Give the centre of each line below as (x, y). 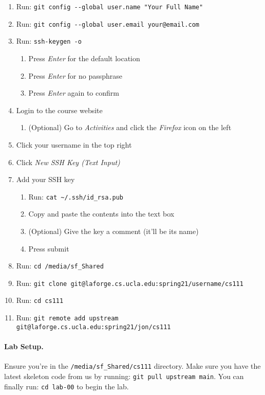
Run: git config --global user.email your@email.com (108, 23)
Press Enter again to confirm (74, 93)
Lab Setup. (24, 346)
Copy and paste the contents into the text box (101, 214)
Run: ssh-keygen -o (49, 41)
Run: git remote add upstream (67, 318)
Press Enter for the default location (84, 58)
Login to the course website (59, 110)
